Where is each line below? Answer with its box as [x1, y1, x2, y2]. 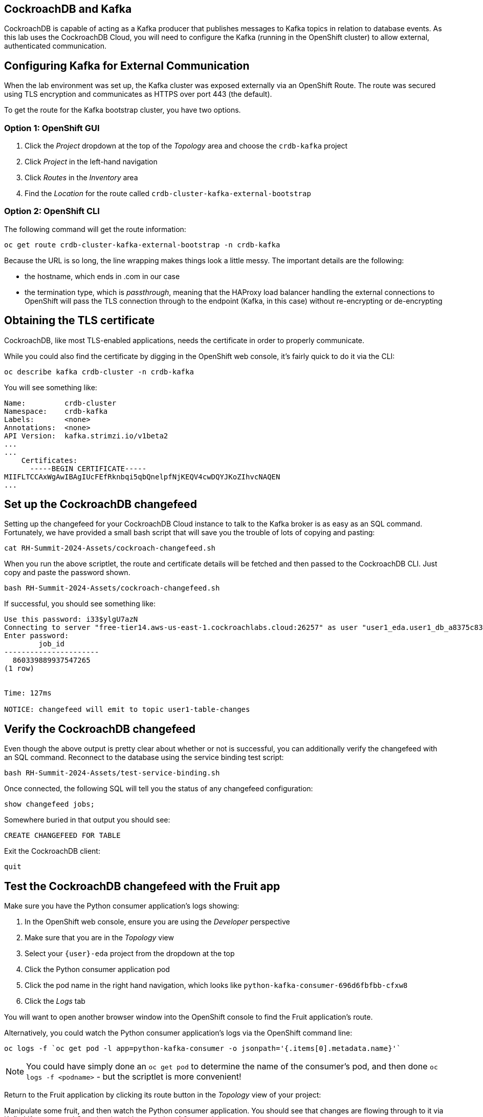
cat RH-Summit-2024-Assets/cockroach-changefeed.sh [4, 544, 216, 553]
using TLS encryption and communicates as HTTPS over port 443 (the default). [4, 90, 272, 99]
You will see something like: [4, 383, 97, 392]
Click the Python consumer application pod [25, 965, 170, 974]
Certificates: [21, 456, 78, 465]
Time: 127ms [4, 689, 52, 698]
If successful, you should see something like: [4, 599, 156, 608]
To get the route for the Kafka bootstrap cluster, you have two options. [4, 106, 241, 115]
